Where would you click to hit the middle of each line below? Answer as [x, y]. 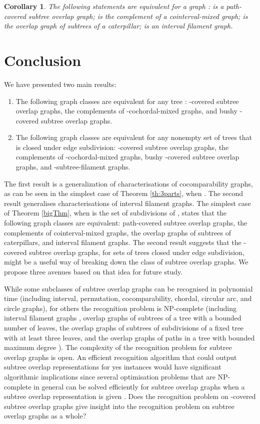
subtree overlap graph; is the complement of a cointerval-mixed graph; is [138, 16]
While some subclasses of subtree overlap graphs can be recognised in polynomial [128, 288]
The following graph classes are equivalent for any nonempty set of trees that [134, 137]
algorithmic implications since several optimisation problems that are [110, 376]
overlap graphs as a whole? [45, 416]
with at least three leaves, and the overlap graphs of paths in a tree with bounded [129, 337]
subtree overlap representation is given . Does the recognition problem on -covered [130, 396]
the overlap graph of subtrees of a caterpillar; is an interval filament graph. [118, 26]
